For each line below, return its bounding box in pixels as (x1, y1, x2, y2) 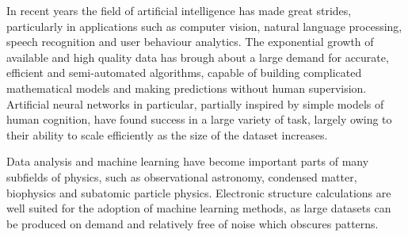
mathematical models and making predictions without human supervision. (6, 79, 367, 96)
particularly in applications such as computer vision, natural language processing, (6, 17, 402, 34)
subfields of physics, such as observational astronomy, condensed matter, (6, 168, 357, 185)
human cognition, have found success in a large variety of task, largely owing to (6, 111, 392, 128)
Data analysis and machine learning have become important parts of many (6, 153, 369, 170)
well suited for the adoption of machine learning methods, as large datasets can (6, 200, 391, 216)
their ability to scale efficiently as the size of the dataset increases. (6, 126, 328, 143)
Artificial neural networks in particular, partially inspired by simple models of (6, 95, 384, 112)
